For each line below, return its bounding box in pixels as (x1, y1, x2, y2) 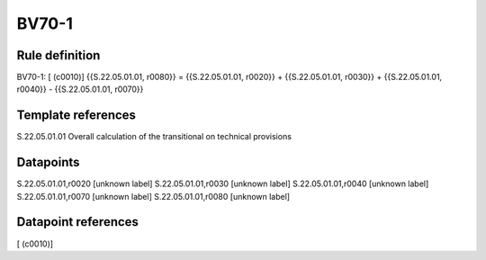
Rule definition (16, 48, 101, 63)
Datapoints (16, 155, 80, 170)
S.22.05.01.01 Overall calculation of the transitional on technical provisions (16, 131, 292, 142)
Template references (16, 108, 137, 123)
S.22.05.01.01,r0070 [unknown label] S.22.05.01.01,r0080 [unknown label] (16, 191, 291, 202)
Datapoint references (16, 214, 139, 229)
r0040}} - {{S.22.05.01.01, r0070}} (16, 84, 144, 94)
